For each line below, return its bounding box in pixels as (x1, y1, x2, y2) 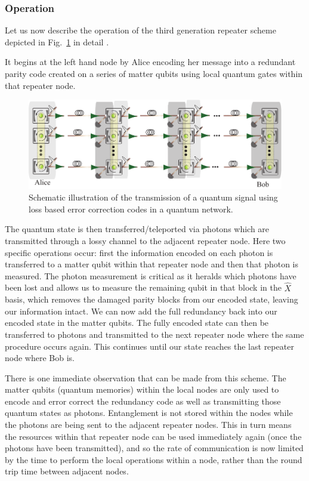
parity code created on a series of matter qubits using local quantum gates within (5, 67, 303, 79)
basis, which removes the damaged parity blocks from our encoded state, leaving (5, 293, 298, 306)
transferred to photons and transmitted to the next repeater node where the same (5, 328, 304, 340)
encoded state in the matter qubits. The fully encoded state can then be (5, 316, 269, 329)
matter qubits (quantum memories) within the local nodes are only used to (5, 383, 279, 396)
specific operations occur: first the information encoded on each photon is (5, 246, 273, 258)
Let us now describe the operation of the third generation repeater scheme (5, 24, 276, 36)
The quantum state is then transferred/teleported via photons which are (5, 223, 270, 235)
